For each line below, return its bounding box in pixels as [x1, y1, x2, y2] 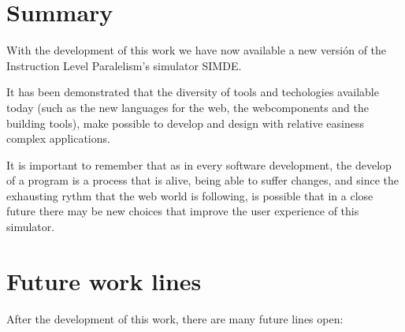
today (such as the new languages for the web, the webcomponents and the [6, 99, 369, 115]
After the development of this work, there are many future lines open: [6, 310, 344, 326]
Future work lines [6, 264, 202, 297]
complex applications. [6, 130, 110, 147]
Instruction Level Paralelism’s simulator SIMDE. [6, 57, 242, 73]
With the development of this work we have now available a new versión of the [6, 42, 387, 58]
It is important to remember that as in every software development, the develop [6, 156, 392, 173]
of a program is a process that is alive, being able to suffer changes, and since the [6, 172, 399, 188]
